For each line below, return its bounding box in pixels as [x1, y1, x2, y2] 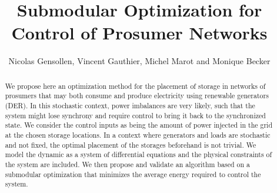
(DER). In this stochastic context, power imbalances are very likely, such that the [5, 101, 255, 111]
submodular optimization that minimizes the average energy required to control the [5, 169, 261, 179]
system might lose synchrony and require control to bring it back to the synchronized [5, 110, 266, 120]
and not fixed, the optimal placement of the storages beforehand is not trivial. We [5, 139, 256, 149]
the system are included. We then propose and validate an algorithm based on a [5, 159, 251, 169]
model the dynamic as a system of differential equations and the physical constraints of [5, 149, 272, 159]
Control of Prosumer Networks [11, 21, 268, 45]
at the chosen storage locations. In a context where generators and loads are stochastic [5, 129, 271, 139]
